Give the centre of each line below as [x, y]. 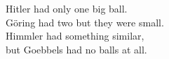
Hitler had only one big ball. [67, 8]
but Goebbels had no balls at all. [76, 49]
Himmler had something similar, [75, 36]
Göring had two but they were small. [85, 22]
